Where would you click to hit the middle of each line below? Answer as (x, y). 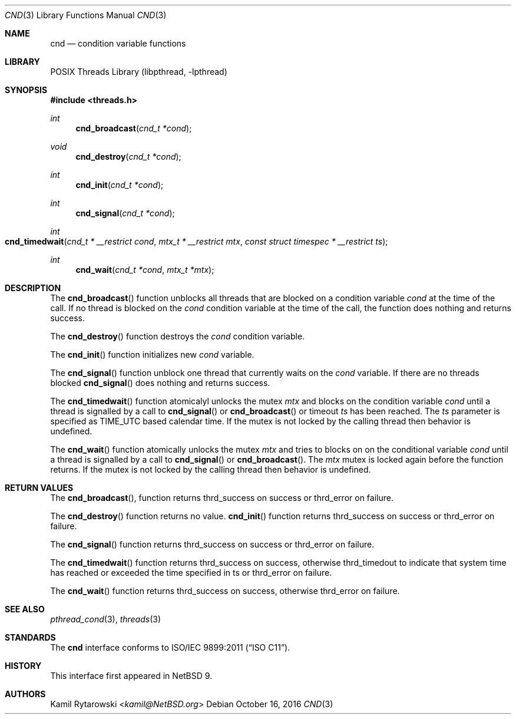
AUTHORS (25, 694)
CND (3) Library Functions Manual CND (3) (86, 15)
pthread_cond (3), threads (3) (106, 619)
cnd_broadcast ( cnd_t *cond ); (134, 128)
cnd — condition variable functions (118, 43)
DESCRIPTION (33, 288)
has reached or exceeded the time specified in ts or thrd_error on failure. (191, 573)
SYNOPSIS (26, 90)
